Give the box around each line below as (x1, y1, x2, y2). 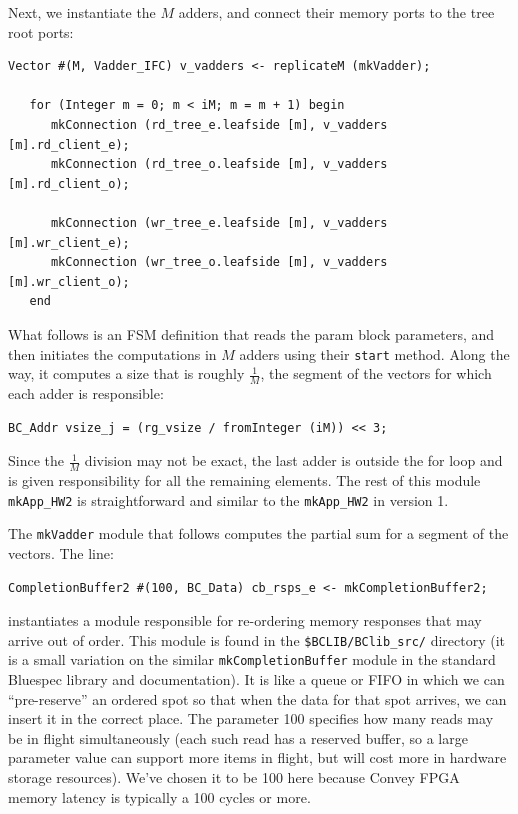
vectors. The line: (8, 542, 114, 563)
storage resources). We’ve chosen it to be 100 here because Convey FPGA (8, 766, 460, 787)
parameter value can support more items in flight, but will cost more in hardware (8, 747, 507, 768)
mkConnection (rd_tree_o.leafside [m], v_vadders (50, 157, 388, 172)
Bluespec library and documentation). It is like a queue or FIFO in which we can (8, 669, 505, 689)
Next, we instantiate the (8, 2, 156, 22)
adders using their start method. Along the (239, 343, 510, 364)
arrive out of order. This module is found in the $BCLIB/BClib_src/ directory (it (8, 629, 506, 650)
